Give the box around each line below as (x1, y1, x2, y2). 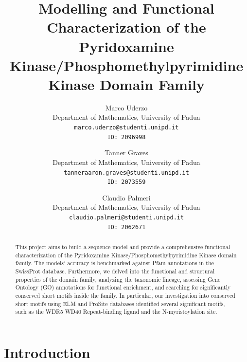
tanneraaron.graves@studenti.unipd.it (64, 169, 189, 176)
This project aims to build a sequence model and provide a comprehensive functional (15, 243, 230, 251)
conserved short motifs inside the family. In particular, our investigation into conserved (15, 291, 235, 300)
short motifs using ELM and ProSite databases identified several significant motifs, (15, 299, 225, 308)
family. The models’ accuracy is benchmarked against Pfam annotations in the (15, 259, 214, 267)
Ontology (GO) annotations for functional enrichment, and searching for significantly (15, 283, 231, 291)
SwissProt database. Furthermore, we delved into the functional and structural (15, 267, 215, 275)
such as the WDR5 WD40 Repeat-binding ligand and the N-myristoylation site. (15, 308, 217, 316)
